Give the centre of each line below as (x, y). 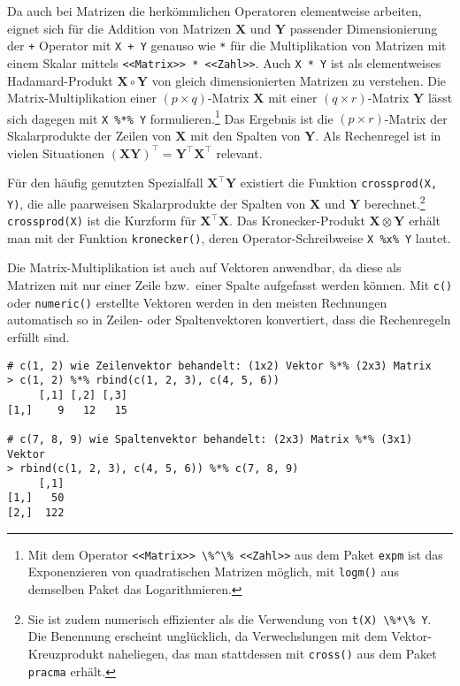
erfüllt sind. (38, 336)
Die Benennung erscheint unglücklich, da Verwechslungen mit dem (207, 636)
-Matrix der (416, 118)
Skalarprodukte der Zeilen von (89, 135)
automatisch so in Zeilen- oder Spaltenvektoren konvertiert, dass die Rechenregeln (229, 320)
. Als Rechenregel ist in (378, 135)
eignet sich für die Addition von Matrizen (119, 28)
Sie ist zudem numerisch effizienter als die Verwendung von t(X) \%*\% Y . (230, 618)
